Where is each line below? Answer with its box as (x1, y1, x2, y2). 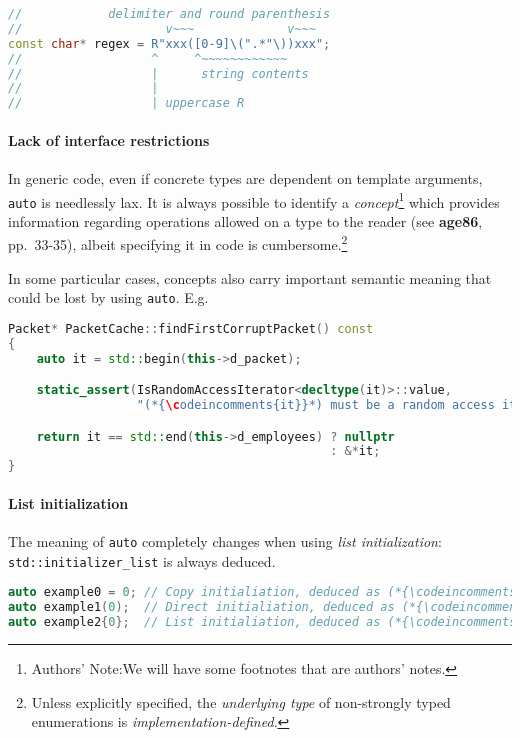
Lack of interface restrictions (8, 129, 210, 150)
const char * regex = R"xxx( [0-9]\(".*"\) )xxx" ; (8, 36, 331, 51)
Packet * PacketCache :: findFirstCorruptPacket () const (8, 321, 374, 336)
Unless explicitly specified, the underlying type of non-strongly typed (31, 691, 451, 712)
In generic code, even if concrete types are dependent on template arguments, (8, 167, 483, 188)
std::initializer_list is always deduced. (8, 550, 276, 571)
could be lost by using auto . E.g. (8, 287, 209, 308)
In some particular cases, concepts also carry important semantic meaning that (8, 267, 492, 288)
